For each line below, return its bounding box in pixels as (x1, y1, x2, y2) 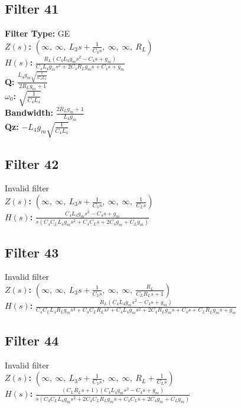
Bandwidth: (5, 106, 53, 119)
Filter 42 (5, 154, 59, 172)
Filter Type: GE (5, 27, 70, 40)
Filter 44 (5, 331, 59, 349)
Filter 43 (5, 243, 59, 261)
